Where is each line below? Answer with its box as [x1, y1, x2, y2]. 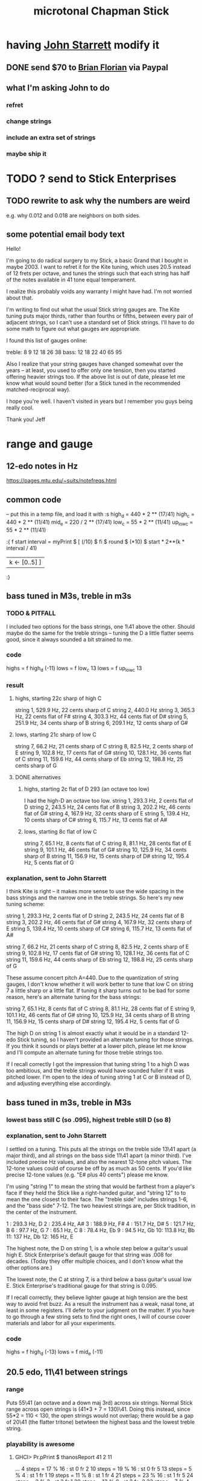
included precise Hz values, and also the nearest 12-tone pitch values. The [6, 1158, 192, 1165]
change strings [6, 117, 52, 125]
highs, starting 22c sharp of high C [14, 695, 102, 702]
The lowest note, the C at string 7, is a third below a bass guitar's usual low [6, 1276, 192, 1283]
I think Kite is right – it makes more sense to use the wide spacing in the [6, 888, 185, 895]
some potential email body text [6, 230, 125, 240]
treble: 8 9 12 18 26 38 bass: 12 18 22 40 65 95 [6, 349, 122, 356]
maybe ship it [6, 149, 47, 158]
